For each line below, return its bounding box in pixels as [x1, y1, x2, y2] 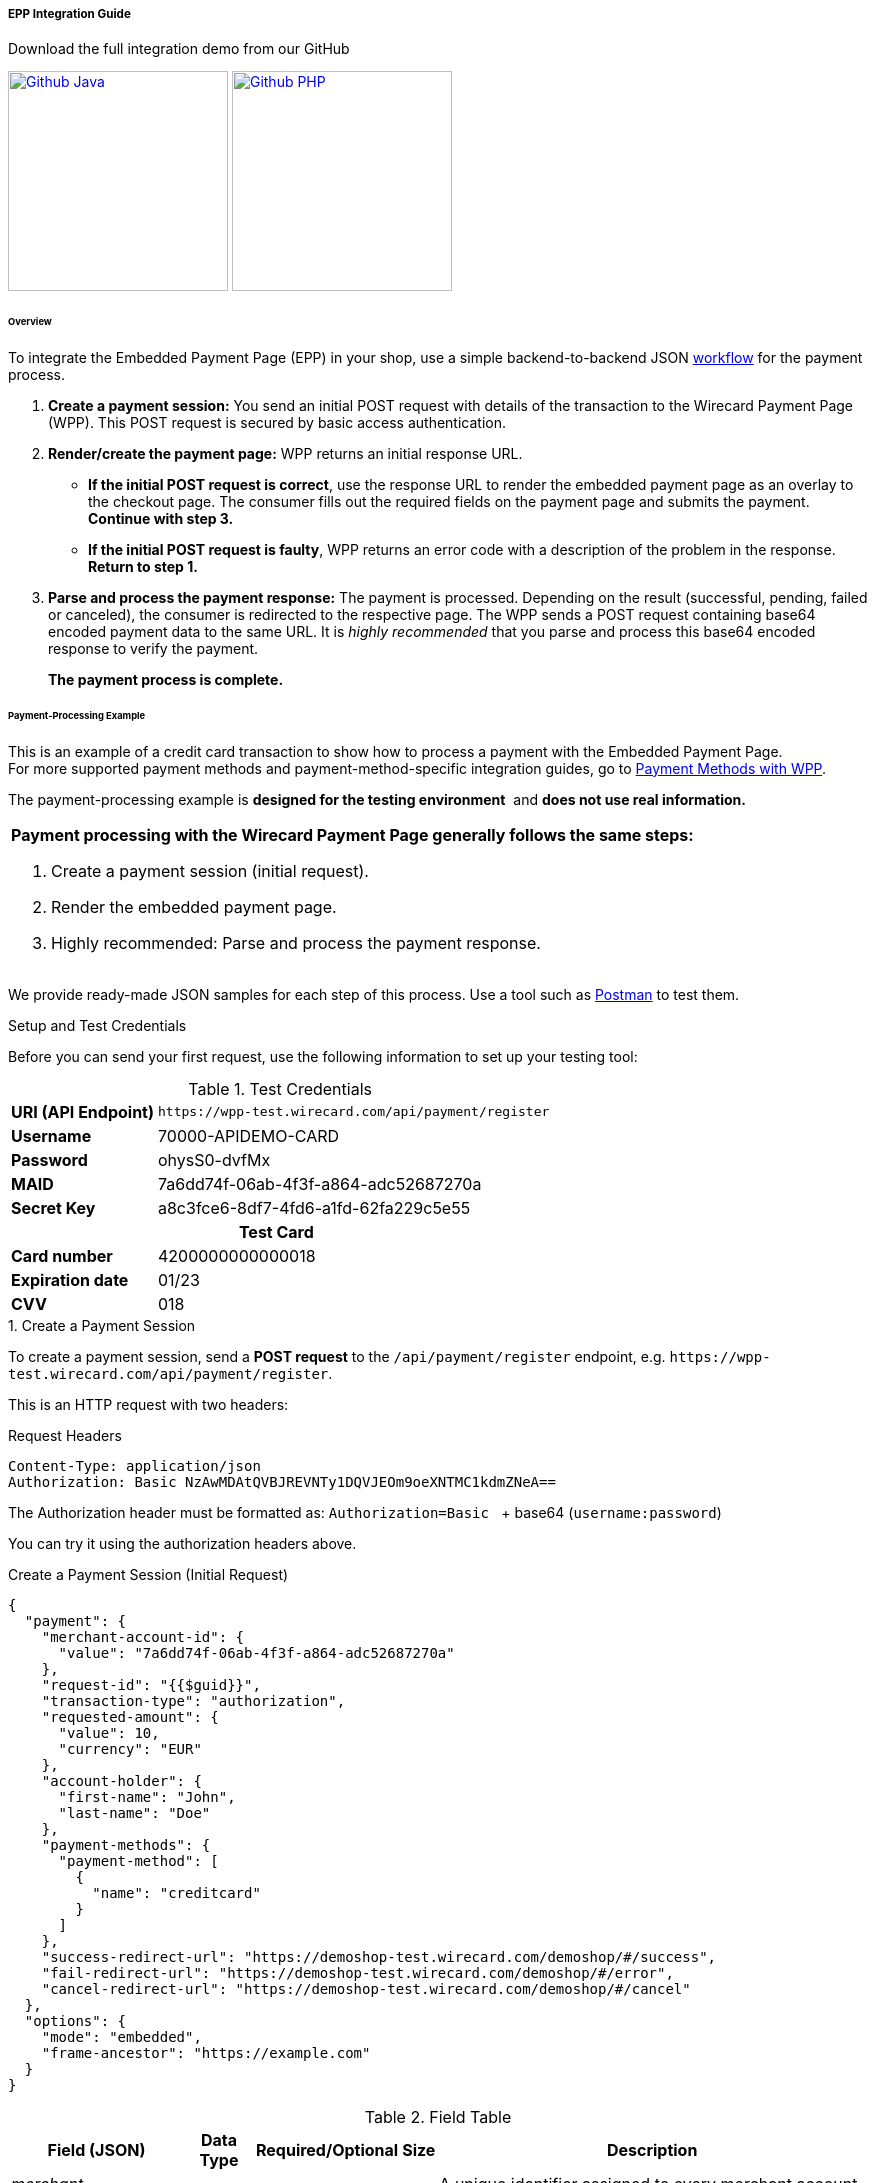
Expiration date [11, 1269, 129, 1290]
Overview [8, 316, 52, 328]
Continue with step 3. [88, 510, 234, 528]
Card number [11, 1245, 113, 1266]
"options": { [24, 2012, 127, 2029]
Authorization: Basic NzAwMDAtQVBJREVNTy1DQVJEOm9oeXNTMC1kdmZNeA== [8, 1473, 556, 1490]
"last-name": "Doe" [58, 1804, 211, 1821]
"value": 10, [58, 1724, 160, 1741]
